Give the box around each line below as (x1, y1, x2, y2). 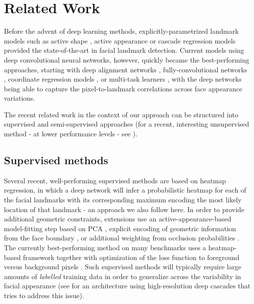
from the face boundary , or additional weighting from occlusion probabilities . (4, 233, 240, 243)
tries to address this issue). (4, 290, 84, 300)
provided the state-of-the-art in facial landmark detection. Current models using (4, 45, 244, 55)
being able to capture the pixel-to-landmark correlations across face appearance (4, 83, 242, 93)
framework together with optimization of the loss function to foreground (23, 252, 240, 262)
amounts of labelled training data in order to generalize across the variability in (4, 271, 241, 281)
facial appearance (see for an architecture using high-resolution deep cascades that (4, 281, 251, 291)
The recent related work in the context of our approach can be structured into (4, 109, 239, 119)
